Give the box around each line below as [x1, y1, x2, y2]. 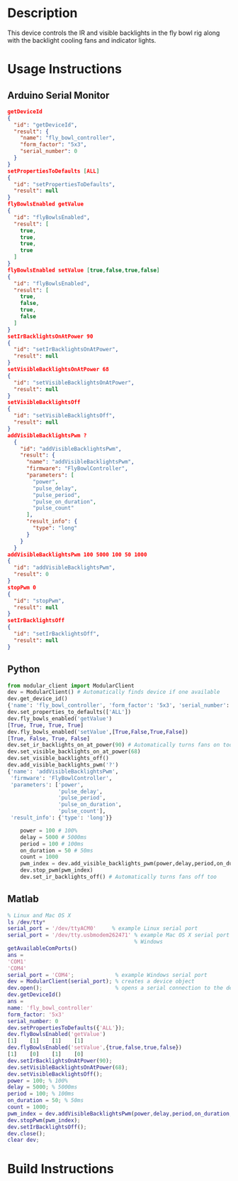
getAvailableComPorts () [7, 945, 78, 952]
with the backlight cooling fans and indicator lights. [7, 36, 157, 44]
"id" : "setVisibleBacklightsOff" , [13, 412, 115, 420]
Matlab [7, 893, 39, 905]
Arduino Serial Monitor [7, 89, 110, 101]
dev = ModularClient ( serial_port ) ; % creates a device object [7, 978, 195, 985]
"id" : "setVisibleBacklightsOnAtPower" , [13, 379, 135, 386]
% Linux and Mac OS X [7, 912, 72, 919]
